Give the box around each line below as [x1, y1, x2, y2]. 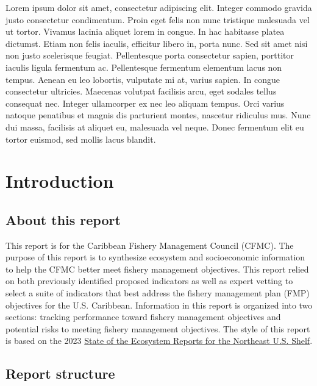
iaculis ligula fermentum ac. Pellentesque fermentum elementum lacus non [5, 60, 282, 73]
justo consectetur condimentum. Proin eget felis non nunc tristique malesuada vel [5, 13, 310, 26]
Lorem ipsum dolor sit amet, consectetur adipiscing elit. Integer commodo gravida [5, 1, 312, 13]
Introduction [5, 168, 114, 193]
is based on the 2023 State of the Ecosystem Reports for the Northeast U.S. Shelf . [5, 334, 313, 347]
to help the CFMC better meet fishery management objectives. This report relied [5, 262, 309, 275]
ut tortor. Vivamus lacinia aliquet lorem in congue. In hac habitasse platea [5, 25, 285, 38]
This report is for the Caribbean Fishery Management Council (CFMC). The [5, 238, 294, 251]
